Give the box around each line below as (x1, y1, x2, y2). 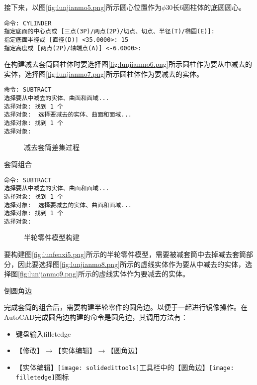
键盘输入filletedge (15, 328, 71, 339)
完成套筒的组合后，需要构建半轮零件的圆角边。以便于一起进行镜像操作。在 (4, 302, 248, 312)
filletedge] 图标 (15, 372, 69, 382)
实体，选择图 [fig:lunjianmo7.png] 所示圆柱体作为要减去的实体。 (4, 68, 204, 79)
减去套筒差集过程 (24, 142, 80, 152)
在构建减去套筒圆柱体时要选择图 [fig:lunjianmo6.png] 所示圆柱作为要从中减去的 (4, 59, 253, 69)
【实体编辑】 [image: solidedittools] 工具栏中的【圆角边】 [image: (15, 362, 234, 372)
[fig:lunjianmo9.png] (18, 268, 79, 279)
